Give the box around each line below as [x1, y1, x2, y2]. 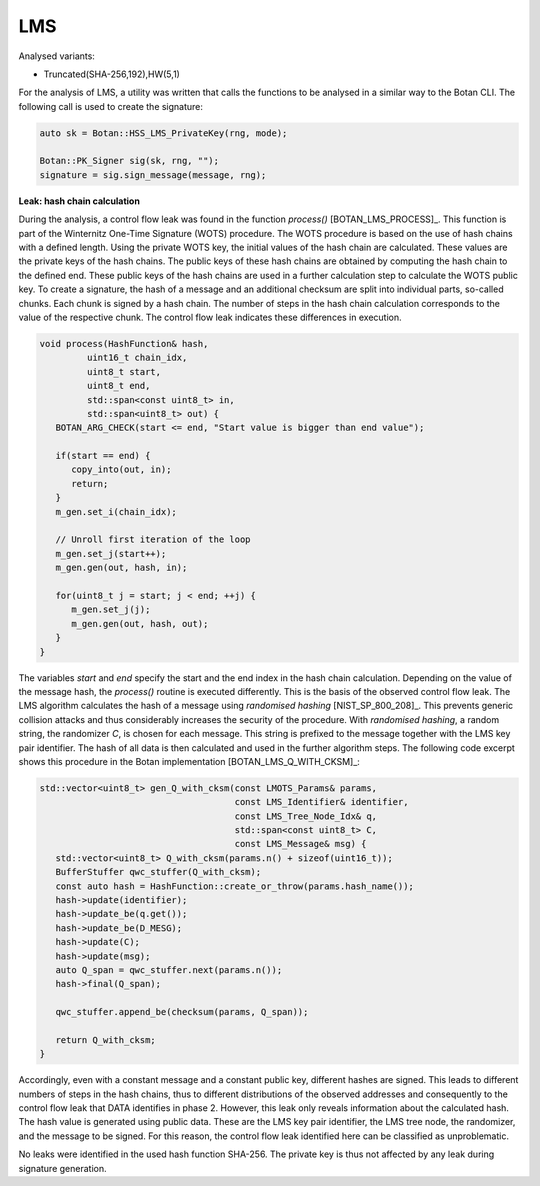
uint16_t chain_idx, [86, 352, 188, 364]
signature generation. [18, 1162, 107, 1174]
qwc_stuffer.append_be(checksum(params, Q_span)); [55, 1006, 309, 1018]
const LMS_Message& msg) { [234, 838, 367, 850]
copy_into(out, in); [71, 464, 172, 475]
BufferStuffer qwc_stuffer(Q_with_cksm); [55, 866, 262, 878]
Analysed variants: [18, 50, 95, 62]
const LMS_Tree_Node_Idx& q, [234, 810, 378, 822]
